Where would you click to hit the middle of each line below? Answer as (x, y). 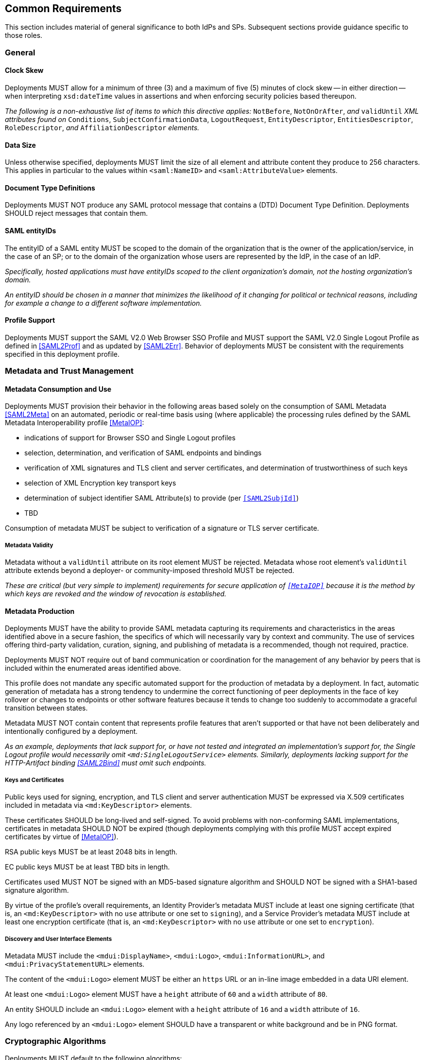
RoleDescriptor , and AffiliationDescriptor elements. (102, 128)
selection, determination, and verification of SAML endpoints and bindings (143, 453)
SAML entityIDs (31, 231)
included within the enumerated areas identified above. (93, 668)
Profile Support (30, 320)
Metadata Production (40, 611)
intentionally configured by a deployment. (71, 731)
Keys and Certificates (34, 780)
